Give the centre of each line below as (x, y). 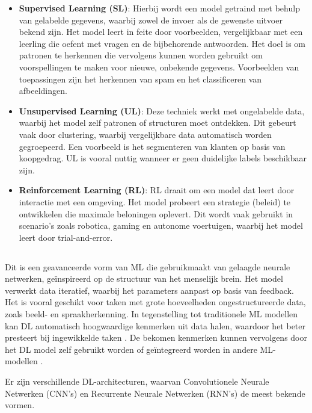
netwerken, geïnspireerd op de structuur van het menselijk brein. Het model (144, 278)
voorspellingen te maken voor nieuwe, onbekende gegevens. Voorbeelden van (159, 67)
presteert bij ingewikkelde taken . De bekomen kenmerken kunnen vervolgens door (156, 337)
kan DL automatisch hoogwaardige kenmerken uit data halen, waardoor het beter (155, 325)
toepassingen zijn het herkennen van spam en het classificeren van (140, 79)
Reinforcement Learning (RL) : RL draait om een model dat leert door (157, 190)
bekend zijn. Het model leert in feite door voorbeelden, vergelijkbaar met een (161, 32)
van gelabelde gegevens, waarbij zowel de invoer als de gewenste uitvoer (151, 20)
